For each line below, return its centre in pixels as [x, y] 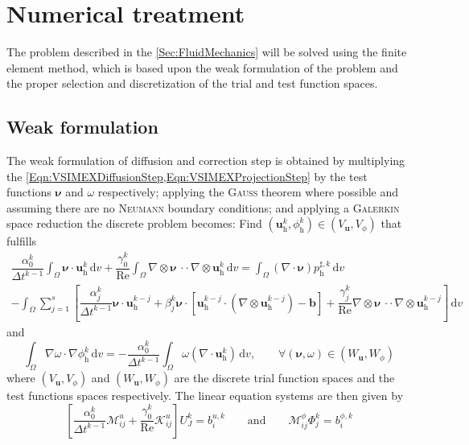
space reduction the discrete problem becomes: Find [134, 223]
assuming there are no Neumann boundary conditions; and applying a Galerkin [203, 207]
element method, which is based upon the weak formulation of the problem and [202, 67]
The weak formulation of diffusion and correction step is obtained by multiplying [206, 161]
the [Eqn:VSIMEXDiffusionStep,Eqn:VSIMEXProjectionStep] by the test [187, 176]
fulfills [22, 241]
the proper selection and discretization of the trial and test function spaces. [192, 83]
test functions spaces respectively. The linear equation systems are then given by [205, 396]
